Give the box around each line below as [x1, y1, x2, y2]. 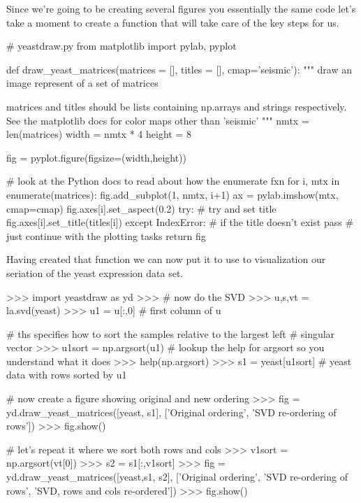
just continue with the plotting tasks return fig [6, 228, 206, 243]
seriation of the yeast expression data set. [6, 265, 184, 280]
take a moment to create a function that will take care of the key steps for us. [6, 15, 339, 29]
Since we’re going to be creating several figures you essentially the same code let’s [6, 1, 356, 15]
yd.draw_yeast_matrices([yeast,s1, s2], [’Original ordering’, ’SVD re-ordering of [6, 469, 348, 484]
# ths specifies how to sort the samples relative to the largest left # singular [6, 326, 335, 341]
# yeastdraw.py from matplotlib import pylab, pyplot [6, 38, 237, 53]
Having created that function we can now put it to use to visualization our [6, 252, 326, 267]
